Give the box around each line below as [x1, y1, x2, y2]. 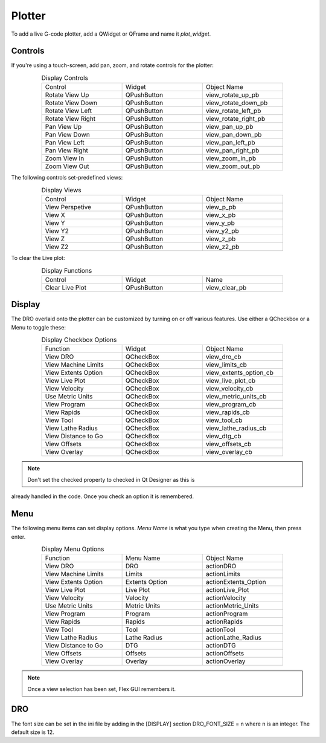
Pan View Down [45, 131, 90, 139]
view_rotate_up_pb [205, 91, 260, 99]
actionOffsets [205, 649, 245, 658]
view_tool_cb [205, 416, 243, 424]
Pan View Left [45, 138, 85, 147]
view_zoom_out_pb [205, 162, 260, 170]
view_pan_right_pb [205, 146, 260, 155]
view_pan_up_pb [205, 123, 254, 131]
